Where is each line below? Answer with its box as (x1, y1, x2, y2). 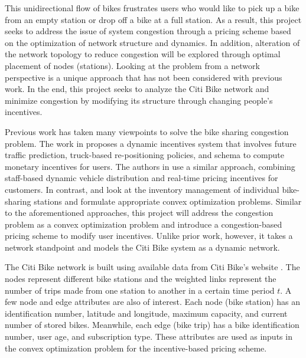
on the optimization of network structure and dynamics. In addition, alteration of (5, 36, 300, 48)
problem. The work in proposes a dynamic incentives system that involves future (5, 137, 297, 149)
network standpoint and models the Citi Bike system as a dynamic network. (5, 241, 280, 253)
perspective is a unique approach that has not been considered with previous (5, 71, 282, 83)
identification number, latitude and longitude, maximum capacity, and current (5, 307, 288, 319)
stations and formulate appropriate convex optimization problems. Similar (34, 195, 302, 207)
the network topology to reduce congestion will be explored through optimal (5, 48, 281, 60)
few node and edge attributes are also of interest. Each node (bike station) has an (5, 295, 301, 308)
